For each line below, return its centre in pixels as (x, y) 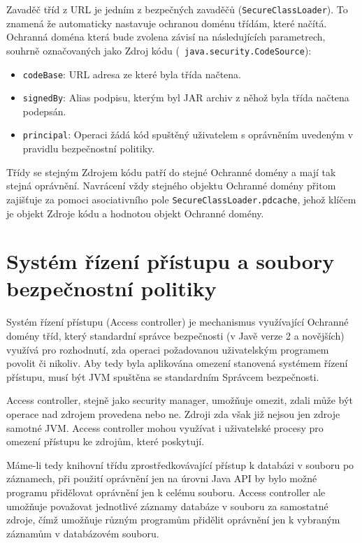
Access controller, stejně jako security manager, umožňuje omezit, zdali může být (180, 400)
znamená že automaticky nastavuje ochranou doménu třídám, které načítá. (167, 23)
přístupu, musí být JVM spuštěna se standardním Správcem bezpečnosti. (163, 376)
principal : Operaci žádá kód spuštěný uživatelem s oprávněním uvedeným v (188, 135)
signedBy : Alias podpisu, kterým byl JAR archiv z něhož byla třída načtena (186, 97)
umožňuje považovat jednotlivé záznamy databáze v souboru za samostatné (167, 506)
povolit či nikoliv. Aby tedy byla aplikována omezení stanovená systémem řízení (177, 363)
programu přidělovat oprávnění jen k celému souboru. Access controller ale (166, 492)
